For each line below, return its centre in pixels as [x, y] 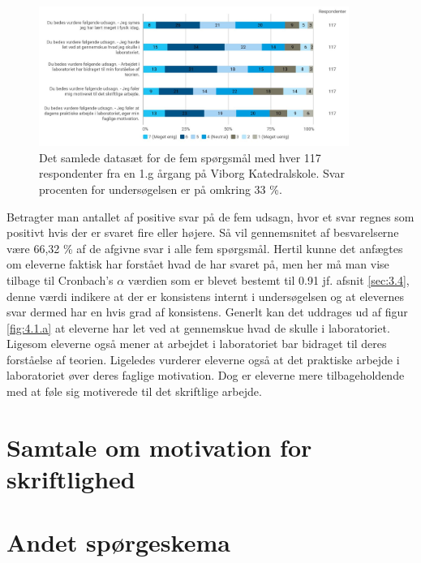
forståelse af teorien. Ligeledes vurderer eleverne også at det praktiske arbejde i [203, 359]
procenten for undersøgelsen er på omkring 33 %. [161, 189]
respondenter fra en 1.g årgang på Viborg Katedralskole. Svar [192, 173]
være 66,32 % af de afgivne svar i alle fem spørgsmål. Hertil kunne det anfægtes [205, 248]
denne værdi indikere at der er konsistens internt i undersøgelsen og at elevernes [205, 296]
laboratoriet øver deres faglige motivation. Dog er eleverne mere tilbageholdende [206, 375]
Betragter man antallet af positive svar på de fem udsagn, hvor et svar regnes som [210, 216]
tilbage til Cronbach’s [60, 279]
